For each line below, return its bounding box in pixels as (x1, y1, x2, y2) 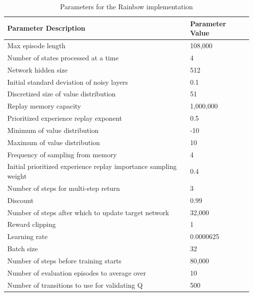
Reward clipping (7, 219, 56, 229)
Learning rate (7, 231, 48, 241)
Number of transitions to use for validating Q (7, 279, 143, 290)
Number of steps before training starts (7, 255, 122, 265)
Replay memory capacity (7, 101, 81, 111)
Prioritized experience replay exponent (7, 113, 122, 123)
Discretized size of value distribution (7, 89, 116, 99)
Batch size (7, 243, 38, 254)
